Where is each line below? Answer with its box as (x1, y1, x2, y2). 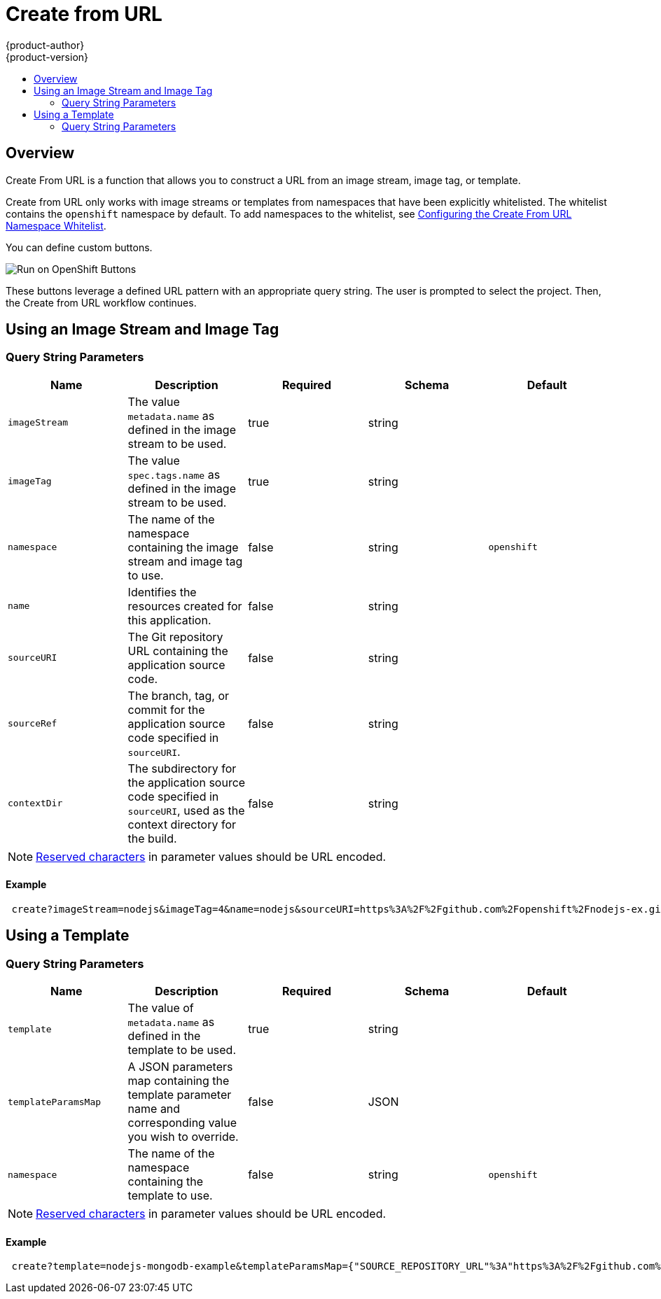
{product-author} (6, 38, 85, 51)
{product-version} (6, 50, 89, 63)
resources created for (127, 598, 242, 613)
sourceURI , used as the (127, 803, 245, 817)
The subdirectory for (127, 761, 237, 775)
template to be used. (127, 1043, 237, 1058)
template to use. (127, 1188, 213, 1203)
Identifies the (127, 584, 197, 599)
